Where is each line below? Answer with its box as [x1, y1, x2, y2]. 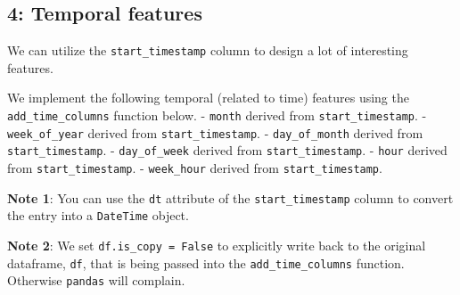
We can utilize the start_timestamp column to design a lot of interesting [7, 41, 408, 60]
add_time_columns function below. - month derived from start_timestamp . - [7, 106, 427, 125]
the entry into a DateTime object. [7, 206, 189, 225]
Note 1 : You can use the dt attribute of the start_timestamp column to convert [7, 188, 454, 207]
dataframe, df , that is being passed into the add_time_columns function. [7, 253, 405, 272]
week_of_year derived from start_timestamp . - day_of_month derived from [7, 123, 423, 142]
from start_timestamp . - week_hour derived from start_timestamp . [7, 159, 382, 177]
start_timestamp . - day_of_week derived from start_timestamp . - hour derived [7, 141, 448, 160]
